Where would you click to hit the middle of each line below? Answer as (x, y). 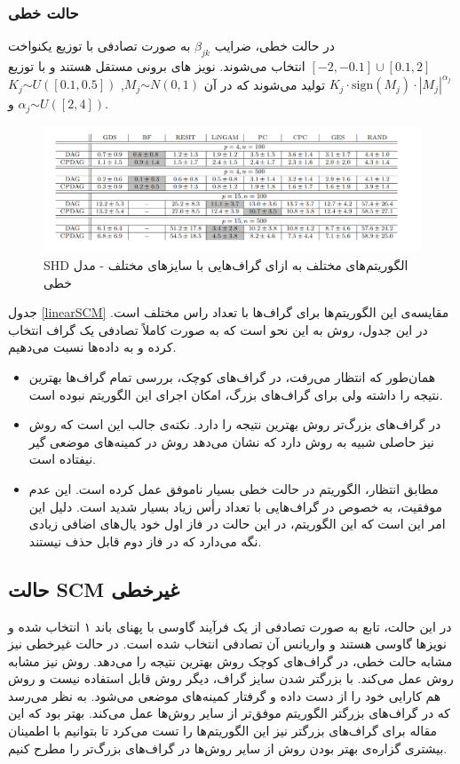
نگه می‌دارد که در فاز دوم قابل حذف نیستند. (145, 541)
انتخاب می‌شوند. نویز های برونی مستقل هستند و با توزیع (157, 66)
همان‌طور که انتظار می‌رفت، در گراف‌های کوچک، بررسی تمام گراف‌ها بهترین (232, 376)
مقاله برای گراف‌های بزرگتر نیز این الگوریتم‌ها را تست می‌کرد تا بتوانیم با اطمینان (223, 731)
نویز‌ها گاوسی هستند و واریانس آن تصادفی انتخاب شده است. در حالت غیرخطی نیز (227, 644)
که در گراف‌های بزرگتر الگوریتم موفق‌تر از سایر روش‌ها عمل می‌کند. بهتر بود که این (230, 713)
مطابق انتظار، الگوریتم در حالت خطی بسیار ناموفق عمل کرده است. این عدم (234, 488)
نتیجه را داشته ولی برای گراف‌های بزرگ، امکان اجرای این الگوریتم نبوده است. (236, 394)
